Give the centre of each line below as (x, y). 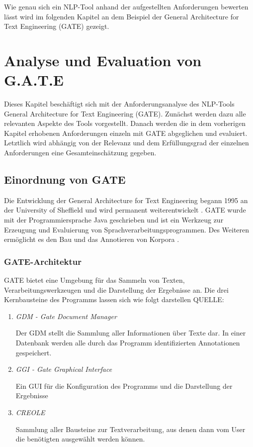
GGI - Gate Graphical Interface (64, 369)
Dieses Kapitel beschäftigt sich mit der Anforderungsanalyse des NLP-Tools (119, 104)
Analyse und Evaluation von (103, 60)
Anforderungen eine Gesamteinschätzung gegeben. (80, 153)
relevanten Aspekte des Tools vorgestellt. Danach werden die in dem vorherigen (125, 123)
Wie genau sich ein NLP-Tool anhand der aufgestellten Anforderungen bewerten (126, 6)
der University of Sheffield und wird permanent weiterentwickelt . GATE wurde (125, 210)
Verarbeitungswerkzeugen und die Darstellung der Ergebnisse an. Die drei (116, 289)
